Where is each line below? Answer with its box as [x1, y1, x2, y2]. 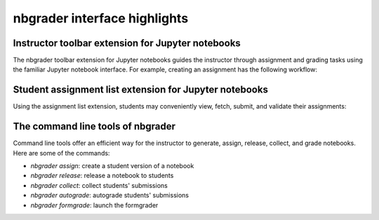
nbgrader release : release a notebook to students [30, 172, 174, 180]
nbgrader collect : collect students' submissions [30, 181, 168, 189]
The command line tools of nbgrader [13, 121, 175, 132]
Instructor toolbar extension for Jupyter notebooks [13, 37, 241, 49]
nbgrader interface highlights [13, 11, 189, 26]
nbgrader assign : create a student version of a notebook [30, 162, 194, 170]
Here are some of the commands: [13, 149, 110, 157]
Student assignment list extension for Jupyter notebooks [13, 84, 268, 96]
